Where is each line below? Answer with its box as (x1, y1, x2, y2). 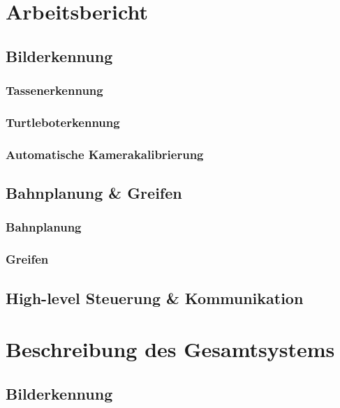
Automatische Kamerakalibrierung (6, 145, 204, 163)
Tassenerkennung (6, 82, 103, 99)
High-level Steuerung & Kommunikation (6, 287, 304, 308)
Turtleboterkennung (6, 113, 120, 130)
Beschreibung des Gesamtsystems (6, 335, 335, 363)
